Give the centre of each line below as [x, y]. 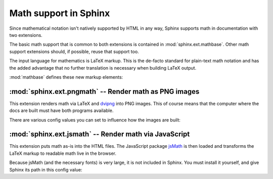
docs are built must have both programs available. [61, 110]
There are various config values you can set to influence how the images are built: [95, 120]
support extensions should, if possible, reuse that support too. [74, 51]
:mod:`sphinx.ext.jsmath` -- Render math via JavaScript [100, 134]
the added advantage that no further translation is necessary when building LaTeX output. [103, 68]
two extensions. [26, 35]
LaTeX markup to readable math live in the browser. [63, 153]
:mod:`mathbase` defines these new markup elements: [66, 77]
